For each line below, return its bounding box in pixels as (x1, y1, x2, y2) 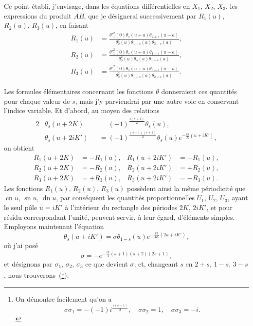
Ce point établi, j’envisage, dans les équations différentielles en (4, 1, 190, 11)
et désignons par (4, 258, 53, 268)
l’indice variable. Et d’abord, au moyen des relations (4, 105, 160, 115)
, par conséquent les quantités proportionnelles (56, 192, 195, 203)
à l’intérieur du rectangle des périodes (65, 202, 178, 212)
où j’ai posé (4, 240, 38, 250)
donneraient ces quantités (161, 86, 237, 96)
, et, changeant (134, 258, 178, 268)
